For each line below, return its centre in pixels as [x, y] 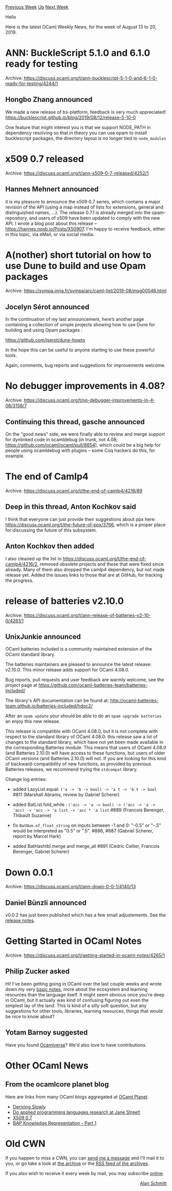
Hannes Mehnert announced [52, 189]
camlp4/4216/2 [21, 564]
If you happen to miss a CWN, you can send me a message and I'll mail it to [85, 1158]
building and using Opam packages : [44, 330]
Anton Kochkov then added [50, 546]
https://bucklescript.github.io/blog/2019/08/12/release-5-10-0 [71, 117]
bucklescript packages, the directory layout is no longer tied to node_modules [86, 138]
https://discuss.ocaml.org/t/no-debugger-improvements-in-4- [89, 400]
